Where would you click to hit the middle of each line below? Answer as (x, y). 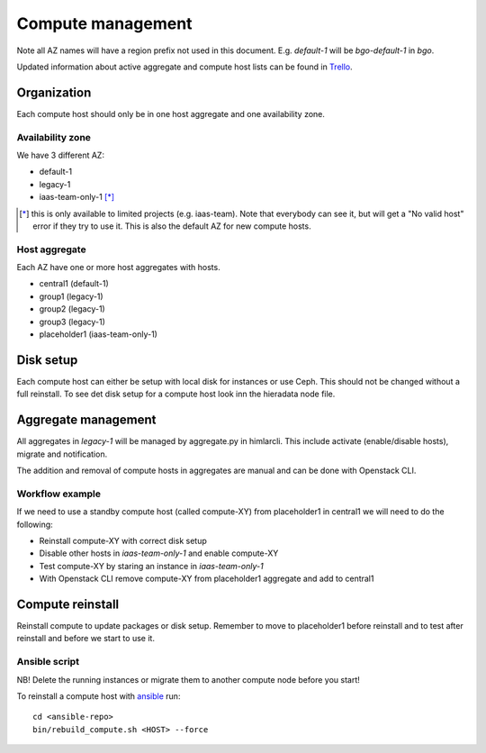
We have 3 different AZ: (61, 155)
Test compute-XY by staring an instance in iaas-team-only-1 (152, 566)
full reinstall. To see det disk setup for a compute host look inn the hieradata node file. (176, 394)
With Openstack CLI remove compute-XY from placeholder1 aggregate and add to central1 (207, 579)
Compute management (104, 23)
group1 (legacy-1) (71, 296)
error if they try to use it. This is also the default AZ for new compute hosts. (172, 226)
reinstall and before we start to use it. (85, 639)
